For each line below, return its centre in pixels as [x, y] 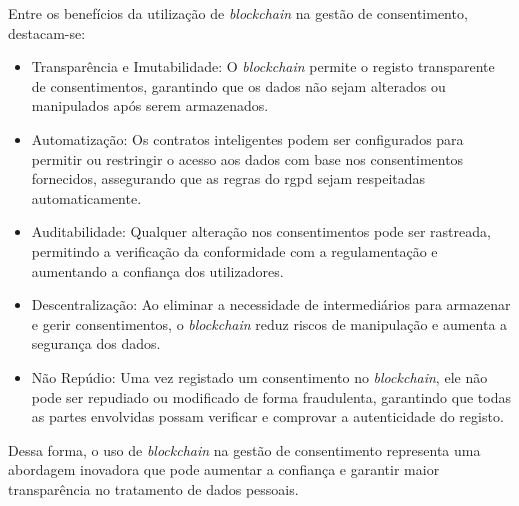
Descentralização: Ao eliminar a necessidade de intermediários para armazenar [271, 304]
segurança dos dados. [96, 343]
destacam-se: [47, 32]
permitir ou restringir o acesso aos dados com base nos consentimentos [247, 158]
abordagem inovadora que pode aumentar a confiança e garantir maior [224, 469]
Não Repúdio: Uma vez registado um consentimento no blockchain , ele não [259, 376]
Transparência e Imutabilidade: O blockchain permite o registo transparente [263, 66]
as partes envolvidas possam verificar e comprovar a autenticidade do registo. [267, 416]
